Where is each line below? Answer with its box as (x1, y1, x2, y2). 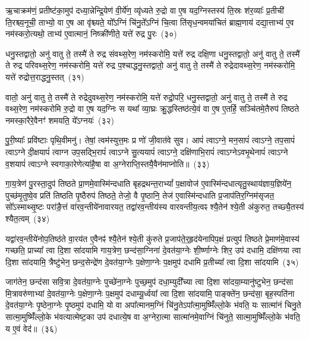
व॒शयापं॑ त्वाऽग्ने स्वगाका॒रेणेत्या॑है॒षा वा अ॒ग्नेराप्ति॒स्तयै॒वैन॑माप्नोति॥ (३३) (5, 157, 210, 169)
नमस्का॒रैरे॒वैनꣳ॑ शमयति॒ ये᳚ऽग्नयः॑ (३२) (5, 114, 114, 126)
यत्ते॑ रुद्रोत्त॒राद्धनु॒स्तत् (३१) (5, 70, 84, 83)
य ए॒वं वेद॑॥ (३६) (5, 322, 58, 334)
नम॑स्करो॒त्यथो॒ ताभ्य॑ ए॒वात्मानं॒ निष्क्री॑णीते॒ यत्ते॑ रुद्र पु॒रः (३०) (5, 27, 177, 40)
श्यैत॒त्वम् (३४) (5, 212, 50, 224)
